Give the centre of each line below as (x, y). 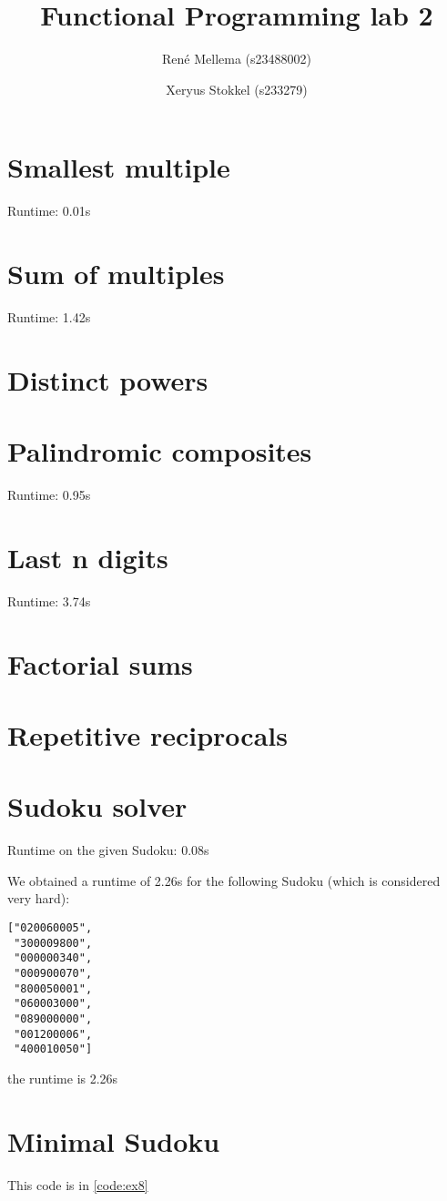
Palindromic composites (160, 451)
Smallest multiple (119, 167)
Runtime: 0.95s (49, 495)
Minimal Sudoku (114, 1140)
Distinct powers (108, 379)
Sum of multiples (116, 274)
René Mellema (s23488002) (237, 59)
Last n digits (88, 557)
